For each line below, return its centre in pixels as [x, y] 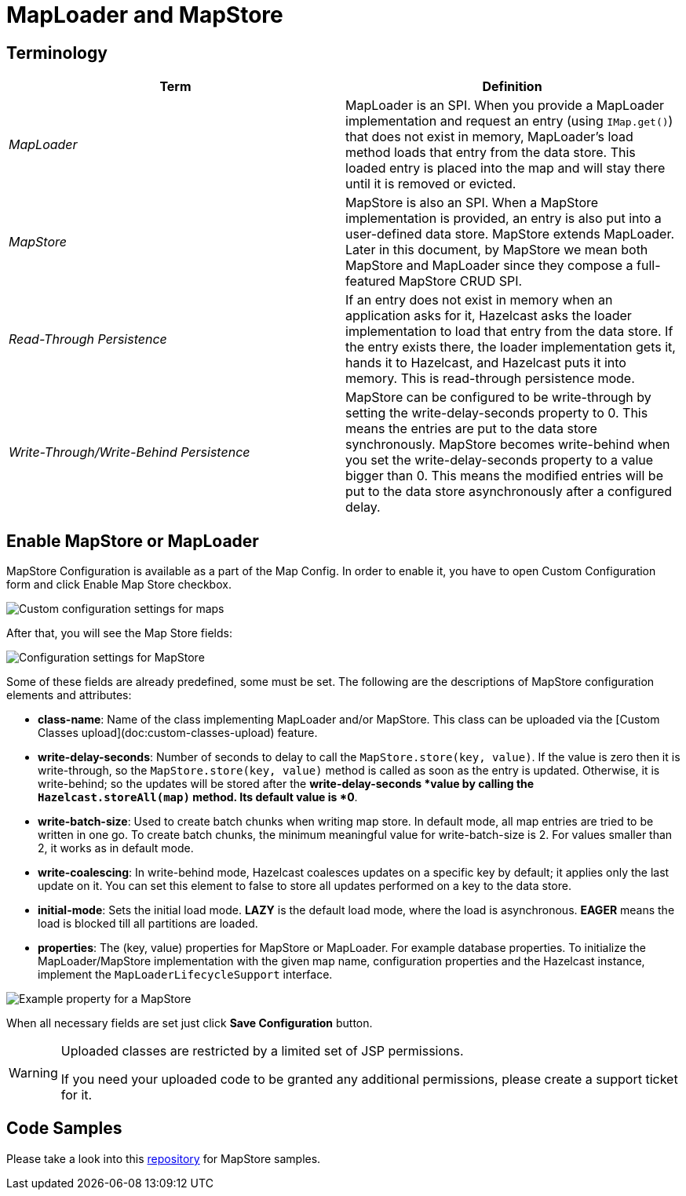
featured [370, 281]
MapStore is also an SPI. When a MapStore [472, 203]
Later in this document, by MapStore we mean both [497, 250]
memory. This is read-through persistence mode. [490, 379]
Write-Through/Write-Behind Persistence [130, 452]
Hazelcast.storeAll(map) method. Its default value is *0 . [198, 797]
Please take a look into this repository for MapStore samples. [164, 1158]
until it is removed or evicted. [431, 184]
